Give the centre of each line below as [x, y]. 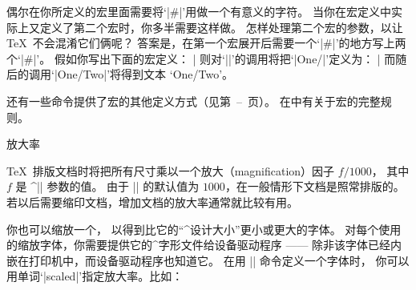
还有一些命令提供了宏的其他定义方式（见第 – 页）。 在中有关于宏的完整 [194, 101]
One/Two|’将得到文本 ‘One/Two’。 [145, 74]
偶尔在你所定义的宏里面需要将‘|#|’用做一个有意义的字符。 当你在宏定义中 [199, 11]
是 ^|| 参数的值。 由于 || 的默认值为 [107, 186]
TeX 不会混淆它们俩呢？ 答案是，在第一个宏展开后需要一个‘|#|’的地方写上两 [206, 43]
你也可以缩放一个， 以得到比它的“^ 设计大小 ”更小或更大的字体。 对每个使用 [204, 229]
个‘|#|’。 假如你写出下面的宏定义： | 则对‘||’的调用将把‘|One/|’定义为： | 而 [201, 58]
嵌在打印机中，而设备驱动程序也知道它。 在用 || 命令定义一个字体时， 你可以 [208, 260]
